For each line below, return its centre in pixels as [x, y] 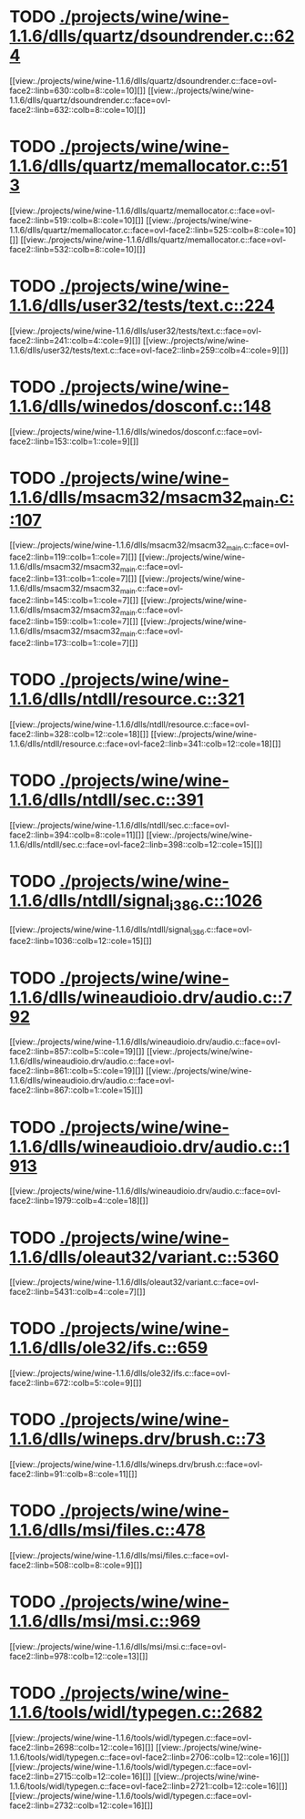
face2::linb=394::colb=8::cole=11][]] [77, 835]
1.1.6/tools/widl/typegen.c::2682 [136, 1713]
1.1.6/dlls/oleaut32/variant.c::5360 [144, 1257]
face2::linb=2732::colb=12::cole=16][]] [81, 1805]
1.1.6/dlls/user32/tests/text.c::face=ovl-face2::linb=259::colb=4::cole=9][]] [149, 350]
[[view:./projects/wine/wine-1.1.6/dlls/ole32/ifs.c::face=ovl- [120, 1373]
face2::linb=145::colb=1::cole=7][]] [74, 600]
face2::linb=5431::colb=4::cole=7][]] [77, 1292]
